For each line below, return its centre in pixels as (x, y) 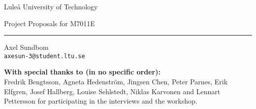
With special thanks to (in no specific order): (82, 72)
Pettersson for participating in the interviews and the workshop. (101, 101)
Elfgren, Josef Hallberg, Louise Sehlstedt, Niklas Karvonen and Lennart (112, 91)
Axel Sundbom (26, 47)
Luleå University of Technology (51, 6)
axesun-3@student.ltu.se (45, 56)
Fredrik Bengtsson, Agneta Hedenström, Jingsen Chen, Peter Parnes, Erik (116, 82)
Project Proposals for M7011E (49, 23)
